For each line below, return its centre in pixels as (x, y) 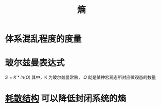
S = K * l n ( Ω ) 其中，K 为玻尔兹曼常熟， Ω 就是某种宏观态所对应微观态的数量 (80, 77)
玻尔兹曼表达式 (35, 63)
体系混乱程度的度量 (43, 39)
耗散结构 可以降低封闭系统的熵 (65, 99)
